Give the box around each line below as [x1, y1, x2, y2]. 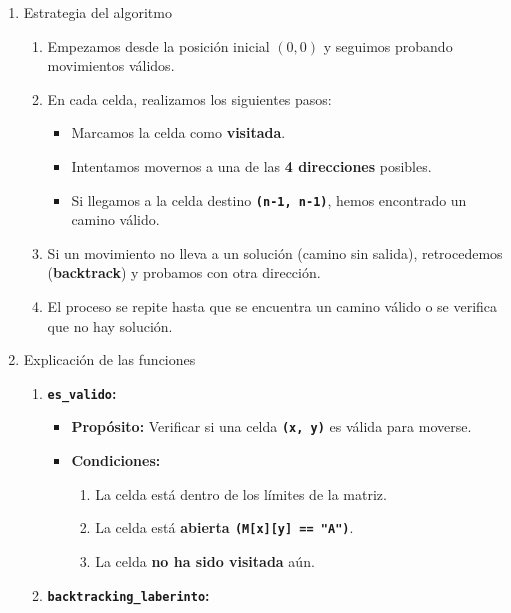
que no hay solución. [47, 315, 173, 336]
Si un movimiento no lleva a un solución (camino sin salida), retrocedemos [47, 242, 503, 263]
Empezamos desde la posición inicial [47, 35, 270, 56]
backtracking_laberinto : [47, 584, 210, 605]
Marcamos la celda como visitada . [71, 122, 286, 143]
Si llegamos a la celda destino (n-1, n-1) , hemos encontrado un [71, 189, 467, 210]
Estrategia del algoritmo [23, 2, 172, 22]
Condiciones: [71, 450, 161, 471]
